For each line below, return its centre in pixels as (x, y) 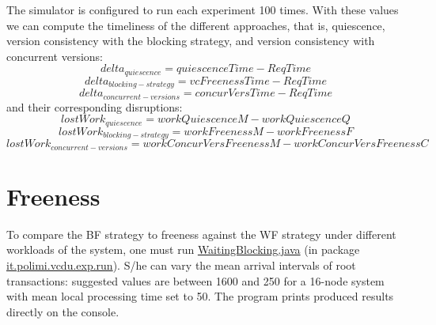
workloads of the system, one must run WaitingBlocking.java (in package (183, 249)
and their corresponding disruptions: (95, 106)
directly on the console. (63, 311)
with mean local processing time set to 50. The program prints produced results (200, 296)
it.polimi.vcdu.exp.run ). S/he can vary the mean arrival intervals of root (181, 265)
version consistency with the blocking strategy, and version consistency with (191, 41)
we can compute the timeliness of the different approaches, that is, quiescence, (196, 25)
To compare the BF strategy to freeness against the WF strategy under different (201, 234)
